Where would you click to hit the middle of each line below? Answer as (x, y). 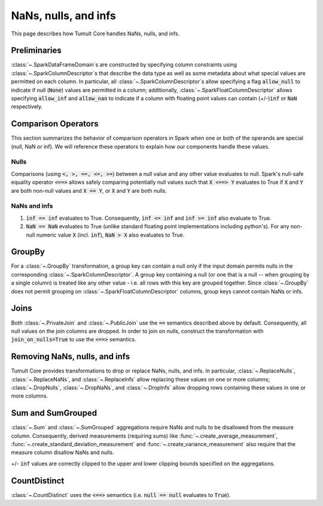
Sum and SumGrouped (54, 413)
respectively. (27, 107)
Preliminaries (36, 51)
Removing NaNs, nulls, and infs (71, 357)
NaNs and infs (32, 206)
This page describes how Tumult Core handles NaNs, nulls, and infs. (95, 34)
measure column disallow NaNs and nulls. (63, 453)
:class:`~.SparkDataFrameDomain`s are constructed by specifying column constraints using (124, 65)
